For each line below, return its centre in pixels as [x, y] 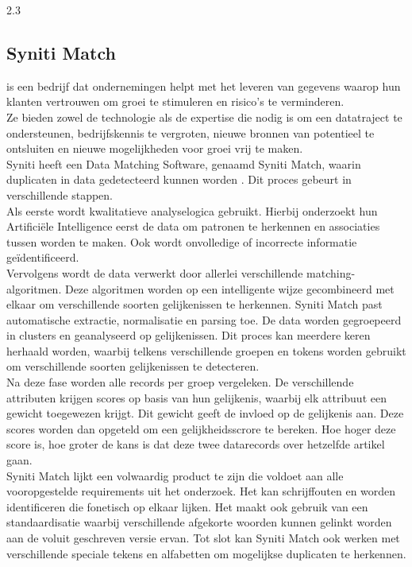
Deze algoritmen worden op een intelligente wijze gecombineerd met [229, 288]
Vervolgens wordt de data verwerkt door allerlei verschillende [155, 272]
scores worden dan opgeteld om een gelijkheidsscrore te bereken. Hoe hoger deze [201, 428]
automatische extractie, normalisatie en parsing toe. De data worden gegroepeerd [204, 319]
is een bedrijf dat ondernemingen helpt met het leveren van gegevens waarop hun [204, 85]
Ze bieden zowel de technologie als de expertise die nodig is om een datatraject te [204, 117]
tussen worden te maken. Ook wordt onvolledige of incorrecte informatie [182, 241]
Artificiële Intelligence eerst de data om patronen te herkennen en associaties [193, 226]
